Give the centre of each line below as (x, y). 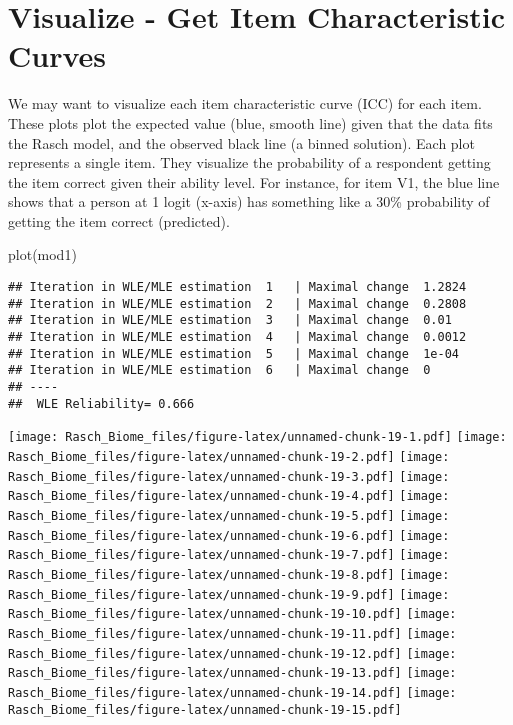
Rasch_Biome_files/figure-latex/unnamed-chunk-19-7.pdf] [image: (229, 555)
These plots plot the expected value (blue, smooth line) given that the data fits (250, 122)
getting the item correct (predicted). (119, 220)
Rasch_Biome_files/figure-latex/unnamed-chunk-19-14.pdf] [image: (232, 692)
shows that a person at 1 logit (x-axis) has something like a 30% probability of (249, 201)
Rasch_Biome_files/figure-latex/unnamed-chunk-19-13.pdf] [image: (232, 673)
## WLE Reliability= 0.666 (101, 403)
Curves (57, 55)
